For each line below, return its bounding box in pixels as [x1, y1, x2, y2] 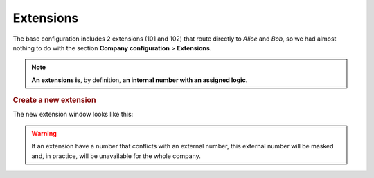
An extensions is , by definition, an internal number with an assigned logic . [31, 76, 248, 84]
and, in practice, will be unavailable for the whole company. [31, 152, 201, 160]
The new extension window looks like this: [12, 110, 134, 119]
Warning [31, 129, 57, 137]
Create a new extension [12, 95, 96, 105]
